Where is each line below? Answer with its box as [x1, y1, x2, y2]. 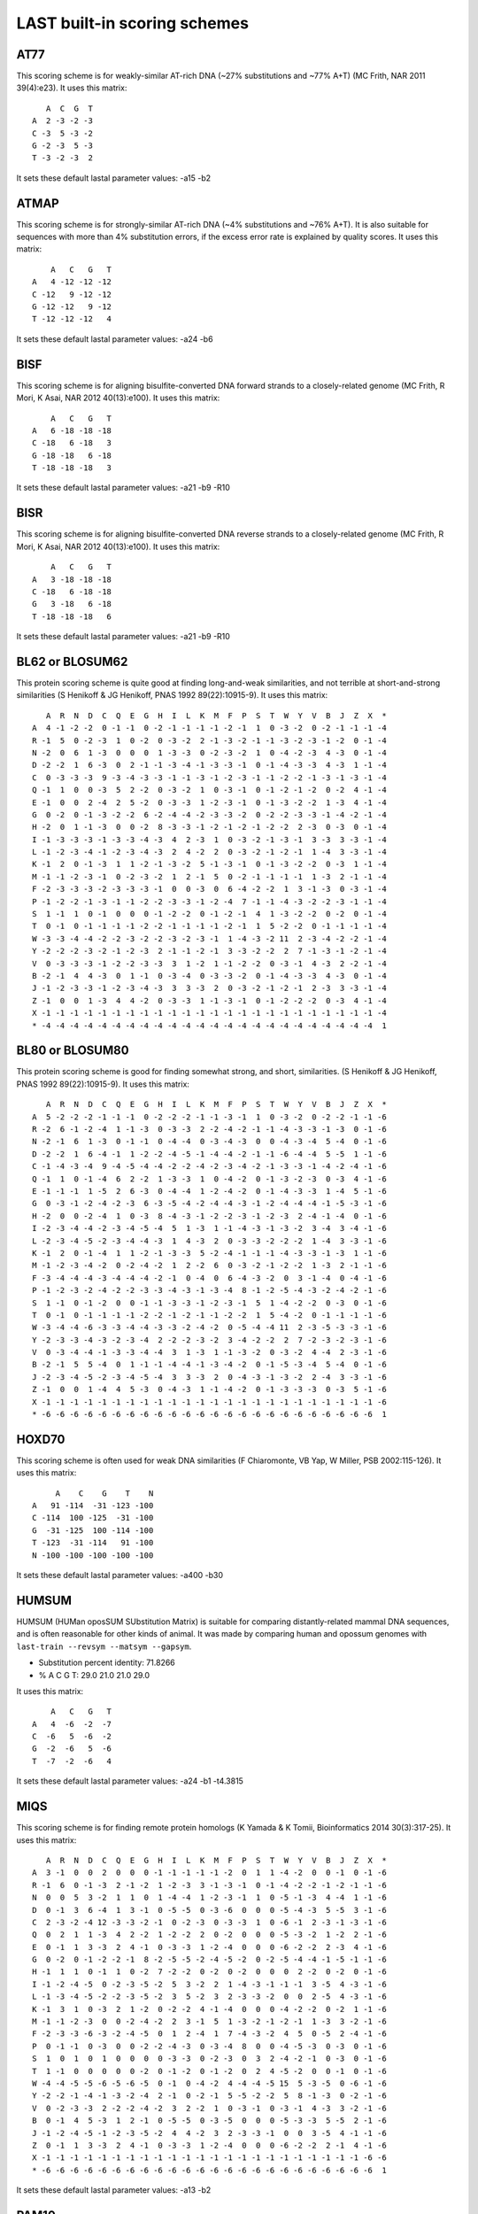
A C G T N [55, 1488, 154, 1498]
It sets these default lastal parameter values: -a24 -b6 [16, 333, 213, 344]
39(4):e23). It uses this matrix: [16, 82, 127, 93]
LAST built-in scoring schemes [16, 13, 250, 33]
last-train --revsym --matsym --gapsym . [16, 1641, 192, 1652]
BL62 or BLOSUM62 [16, 654, 128, 669]
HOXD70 [16, 1431, 66, 1447]
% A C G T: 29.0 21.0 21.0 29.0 [38, 1669, 150, 1680]
